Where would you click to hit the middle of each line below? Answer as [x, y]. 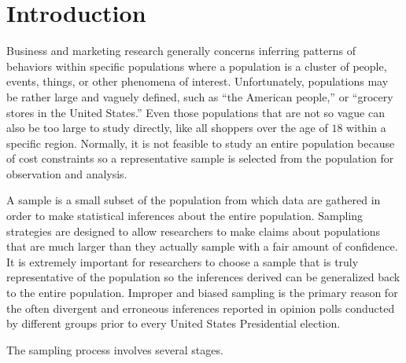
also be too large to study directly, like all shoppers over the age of [167, 128]
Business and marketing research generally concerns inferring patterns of [181, 51]
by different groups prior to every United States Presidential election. [173, 323]
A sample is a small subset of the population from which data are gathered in [194, 200]
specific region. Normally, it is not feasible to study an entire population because [201, 143]
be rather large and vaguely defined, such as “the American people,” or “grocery [200, 96]
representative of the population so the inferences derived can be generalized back [203, 277]
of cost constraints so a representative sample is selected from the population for [200, 158]
